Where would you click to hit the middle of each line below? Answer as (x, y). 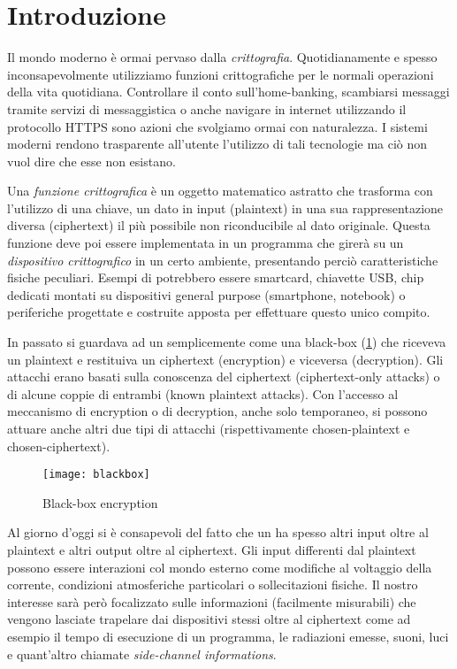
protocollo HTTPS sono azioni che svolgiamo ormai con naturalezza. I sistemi (217, 126)
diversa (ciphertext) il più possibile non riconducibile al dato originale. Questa (219, 225)
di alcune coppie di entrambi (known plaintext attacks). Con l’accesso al (203, 393)
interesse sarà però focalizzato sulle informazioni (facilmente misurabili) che (212, 601)
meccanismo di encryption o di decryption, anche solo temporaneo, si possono (217, 411)
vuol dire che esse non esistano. (91, 161)
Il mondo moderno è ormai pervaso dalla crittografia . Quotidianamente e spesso (222, 57)
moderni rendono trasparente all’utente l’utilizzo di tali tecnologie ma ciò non (217, 144)
